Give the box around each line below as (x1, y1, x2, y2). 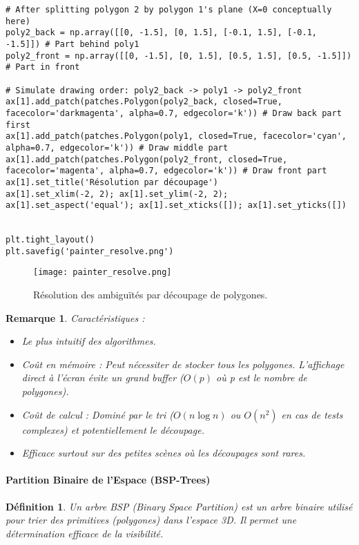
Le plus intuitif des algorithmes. (21, 334, 156, 348)
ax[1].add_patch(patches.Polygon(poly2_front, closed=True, (6, 154, 288, 164)
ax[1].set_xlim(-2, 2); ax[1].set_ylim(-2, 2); (6, 189, 229, 199)
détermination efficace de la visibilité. (6, 526, 164, 540)
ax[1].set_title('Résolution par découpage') (6, 177, 218, 187)
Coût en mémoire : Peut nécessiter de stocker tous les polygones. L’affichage (21, 356, 345, 371)
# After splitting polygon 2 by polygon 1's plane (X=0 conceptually (6, 5, 332, 15)
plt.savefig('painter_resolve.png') (6, 246, 174, 256)
